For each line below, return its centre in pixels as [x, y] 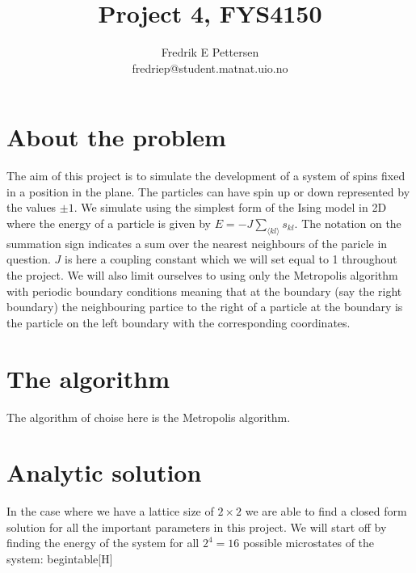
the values [32, 207]
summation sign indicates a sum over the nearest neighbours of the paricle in [197, 243]
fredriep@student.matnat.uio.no [210, 67]
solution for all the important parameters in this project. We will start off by [197, 527]
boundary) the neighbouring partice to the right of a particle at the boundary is [205, 307]
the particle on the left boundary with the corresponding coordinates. [179, 322]
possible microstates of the [309, 543]
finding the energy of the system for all [103, 543]
